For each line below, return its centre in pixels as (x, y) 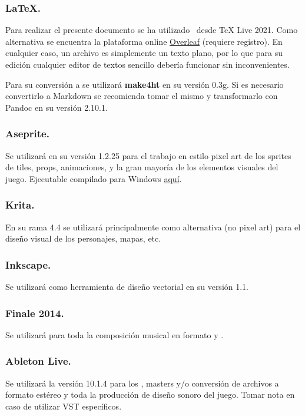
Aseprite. (27, 133)
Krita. (20, 205)
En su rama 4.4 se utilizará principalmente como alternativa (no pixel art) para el (153, 227)
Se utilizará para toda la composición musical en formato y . (115, 334)
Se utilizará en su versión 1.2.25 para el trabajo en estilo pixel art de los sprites (148, 155)
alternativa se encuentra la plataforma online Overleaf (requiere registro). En (144, 41)
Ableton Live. (38, 361)
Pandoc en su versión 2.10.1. (57, 107)
